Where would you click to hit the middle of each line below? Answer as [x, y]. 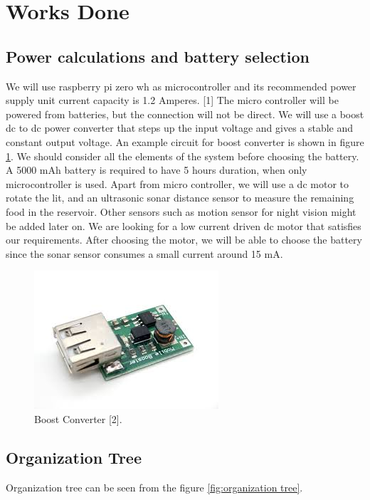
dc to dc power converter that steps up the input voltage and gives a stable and [180, 128]
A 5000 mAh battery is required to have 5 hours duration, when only [157, 170]
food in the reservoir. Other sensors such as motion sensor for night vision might [181, 211]
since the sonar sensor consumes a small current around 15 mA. [144, 253]
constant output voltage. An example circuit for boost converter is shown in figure [185, 141]
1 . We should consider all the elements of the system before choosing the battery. [183, 156]
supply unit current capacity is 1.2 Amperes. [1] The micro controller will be [172, 100]
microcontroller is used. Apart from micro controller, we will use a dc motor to [177, 183]
